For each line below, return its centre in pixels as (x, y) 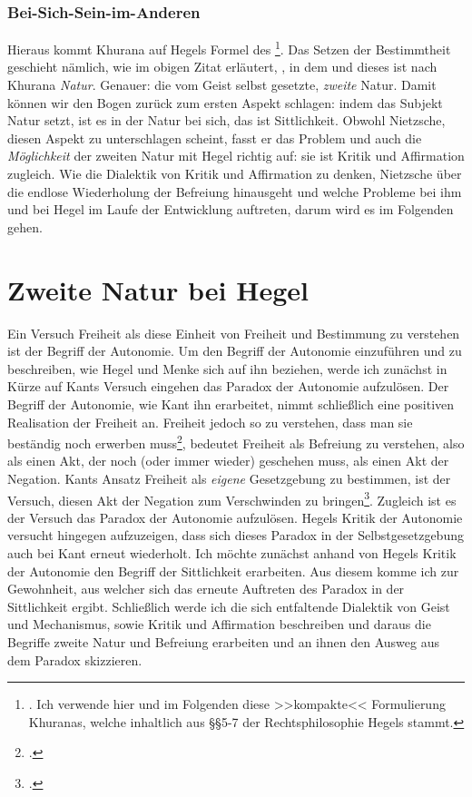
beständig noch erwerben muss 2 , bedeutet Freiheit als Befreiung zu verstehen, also (236, 442)
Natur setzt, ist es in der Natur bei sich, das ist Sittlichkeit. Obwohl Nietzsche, (226, 120)
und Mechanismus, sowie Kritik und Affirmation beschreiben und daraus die (219, 624)
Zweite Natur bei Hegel (158, 289)
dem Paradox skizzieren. (75, 659)
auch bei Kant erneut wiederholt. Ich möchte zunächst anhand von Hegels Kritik (232, 552)
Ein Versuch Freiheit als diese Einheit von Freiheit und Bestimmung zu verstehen (234, 333)
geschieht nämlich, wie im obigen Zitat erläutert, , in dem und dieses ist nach (222, 67)
